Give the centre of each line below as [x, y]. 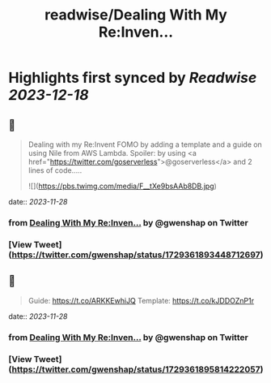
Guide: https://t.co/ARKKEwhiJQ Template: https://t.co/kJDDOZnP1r [141, 300]
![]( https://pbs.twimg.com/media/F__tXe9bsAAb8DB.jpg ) [122, 186]
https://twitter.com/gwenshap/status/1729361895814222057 [136, 369]
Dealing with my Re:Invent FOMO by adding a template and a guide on [145, 144]
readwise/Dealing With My [136, 15]
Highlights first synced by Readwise [133, 78]
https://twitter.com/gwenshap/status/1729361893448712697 [136, 255]
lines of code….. [55, 170]
